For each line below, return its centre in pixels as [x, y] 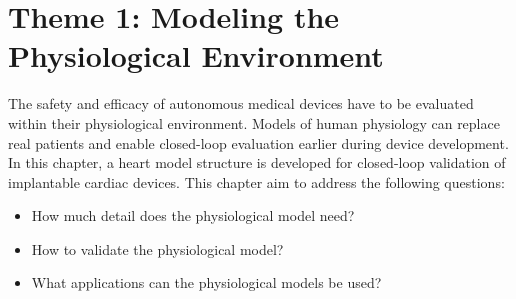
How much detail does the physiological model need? [193, 215]
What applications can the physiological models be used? [206, 282]
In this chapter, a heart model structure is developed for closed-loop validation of [257, 162]
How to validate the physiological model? [157, 248]
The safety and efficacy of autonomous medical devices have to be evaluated [241, 103]
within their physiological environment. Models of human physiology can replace [254, 122]
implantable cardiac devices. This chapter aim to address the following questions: [256, 181]
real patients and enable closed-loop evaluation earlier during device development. [258, 142]
